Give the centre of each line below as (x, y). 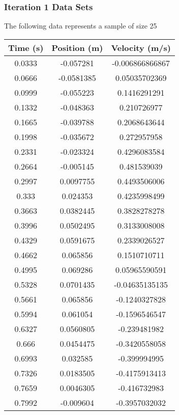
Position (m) (77, 47)
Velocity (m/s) (141, 47)
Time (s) (26, 47)
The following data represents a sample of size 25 (81, 26)
